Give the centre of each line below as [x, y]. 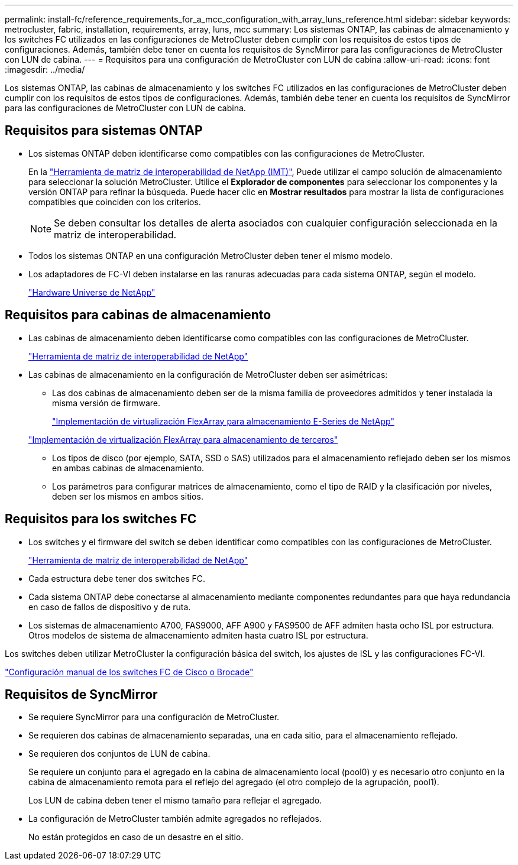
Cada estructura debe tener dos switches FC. [117, 578]
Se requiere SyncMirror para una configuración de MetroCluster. [154, 717]
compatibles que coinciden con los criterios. [115, 202]
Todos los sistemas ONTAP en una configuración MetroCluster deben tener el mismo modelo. [211, 255]
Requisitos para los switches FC [101, 519]
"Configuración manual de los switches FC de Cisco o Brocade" [129, 672]
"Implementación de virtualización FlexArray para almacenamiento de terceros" [183, 439]
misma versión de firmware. [106, 403]
